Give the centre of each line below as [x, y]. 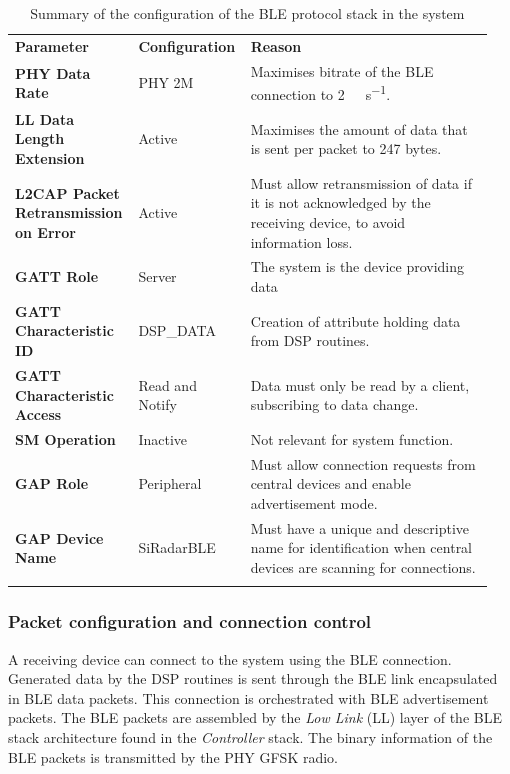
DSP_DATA [177, 330]
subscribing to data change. [334, 404]
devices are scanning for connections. [363, 567]
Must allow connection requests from [363, 463]
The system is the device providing [357, 266]
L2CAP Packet [67, 192]
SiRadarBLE [177, 547]
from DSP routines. [310, 340]
